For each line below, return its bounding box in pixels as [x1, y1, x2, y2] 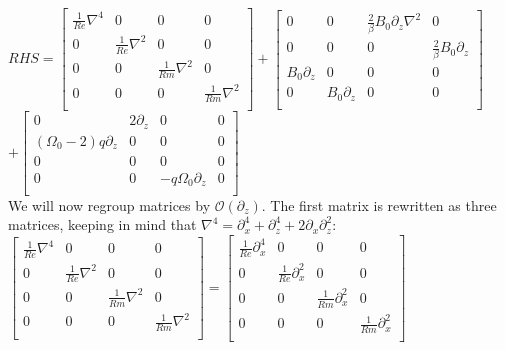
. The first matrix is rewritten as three [261, 194, 497, 215]
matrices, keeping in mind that [8, 214, 197, 235]
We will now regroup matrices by [8, 194, 211, 215]
